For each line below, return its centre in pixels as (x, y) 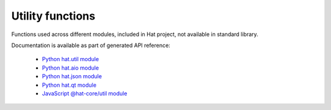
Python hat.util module (70, 59)
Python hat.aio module (70, 68)
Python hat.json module (72, 76)
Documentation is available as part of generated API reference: (91, 45)
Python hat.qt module (69, 85)
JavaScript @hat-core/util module (85, 93)
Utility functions (53, 16)
